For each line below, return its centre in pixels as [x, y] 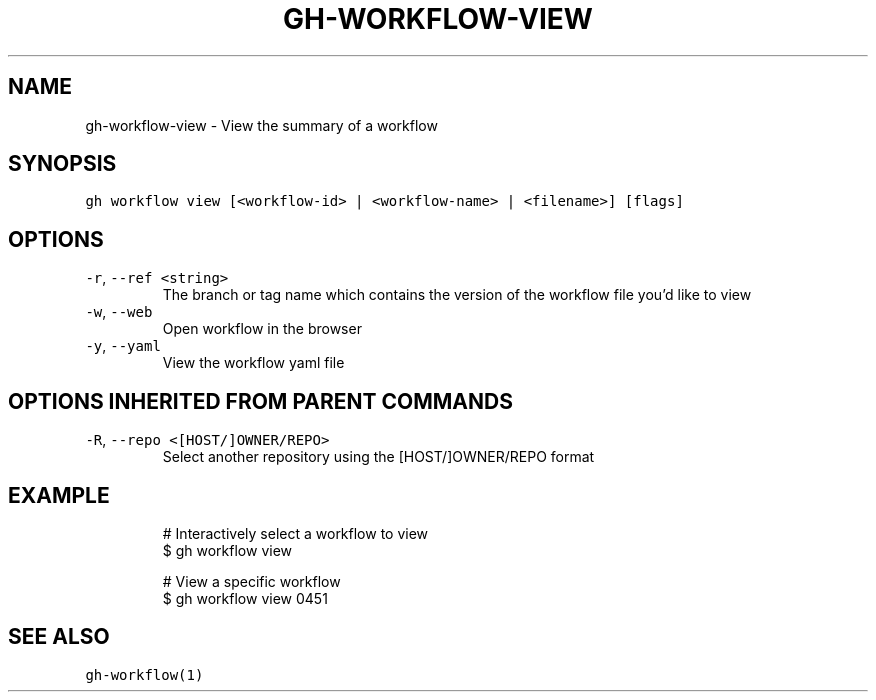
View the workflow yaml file [253, 363]
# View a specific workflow [251, 581]
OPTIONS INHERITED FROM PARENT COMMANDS [260, 401]
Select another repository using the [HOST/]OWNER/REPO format [378, 457]
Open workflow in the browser [262, 329]
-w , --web [119, 312]
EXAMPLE [59, 495]
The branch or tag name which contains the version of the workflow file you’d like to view [457, 295]
